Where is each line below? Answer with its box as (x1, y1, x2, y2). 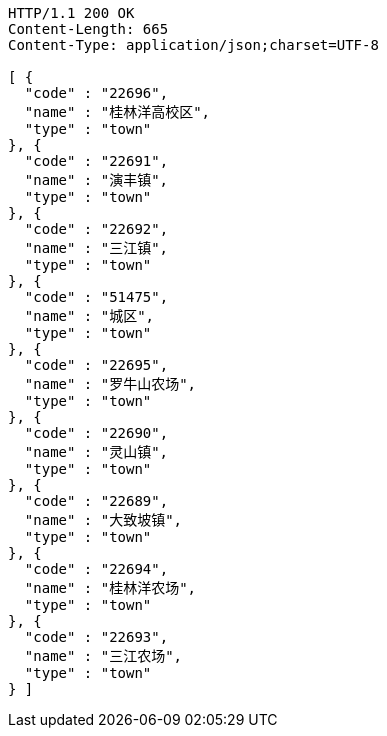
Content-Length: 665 (8, 21, 169, 37)
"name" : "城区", (24, 308, 155, 324)
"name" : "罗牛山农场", (24, 376, 197, 392)
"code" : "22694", (24, 561, 169, 577)
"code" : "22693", (24, 629, 169, 645)
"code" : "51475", (24, 289, 169, 305)
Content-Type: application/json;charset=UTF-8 (8, 37, 379, 53)
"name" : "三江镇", (24, 240, 169, 256)
